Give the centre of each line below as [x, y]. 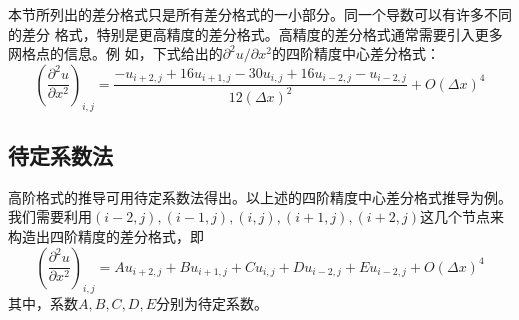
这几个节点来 [462, 216]
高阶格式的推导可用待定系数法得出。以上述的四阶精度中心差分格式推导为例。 [260, 196]
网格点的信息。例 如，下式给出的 [115, 53]
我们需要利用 [50, 216]
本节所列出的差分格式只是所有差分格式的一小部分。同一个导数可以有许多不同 [260, 14]
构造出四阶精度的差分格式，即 [106, 235]
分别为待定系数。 [212, 303]
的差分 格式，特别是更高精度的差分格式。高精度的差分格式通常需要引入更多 [255, 33]
